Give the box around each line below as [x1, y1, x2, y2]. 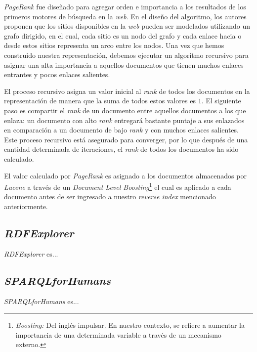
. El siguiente [201, 95, 241, 106]
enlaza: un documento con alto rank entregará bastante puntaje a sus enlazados [4, 115, 245, 125]
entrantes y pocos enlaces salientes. [4, 69, 110, 80]
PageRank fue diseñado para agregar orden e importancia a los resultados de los [4, 1, 246, 11]
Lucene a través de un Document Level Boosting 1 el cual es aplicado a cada [4, 180, 231, 192]
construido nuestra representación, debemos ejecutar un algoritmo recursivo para [4, 49, 249, 60]
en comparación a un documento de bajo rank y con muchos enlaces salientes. [4, 125, 239, 135]
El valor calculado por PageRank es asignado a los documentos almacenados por [4, 170, 247, 180]
